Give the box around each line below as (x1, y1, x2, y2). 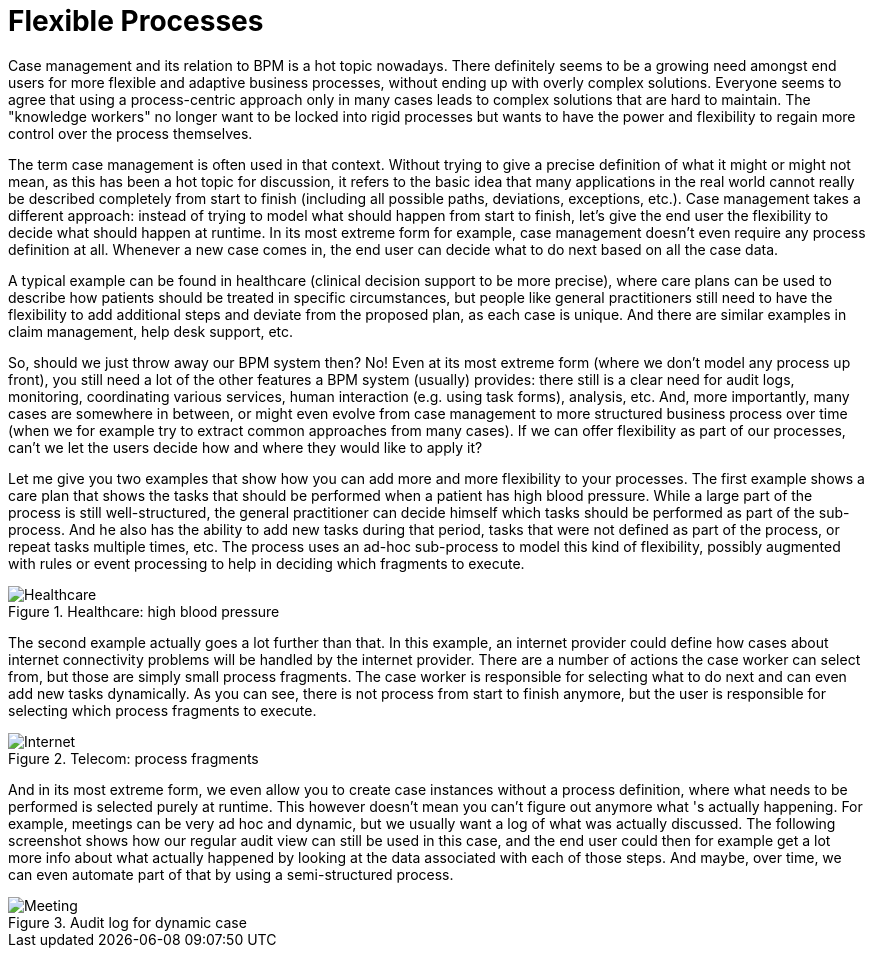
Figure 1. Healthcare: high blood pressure (8, 602, 280, 620)
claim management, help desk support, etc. (8, 322, 294, 340)
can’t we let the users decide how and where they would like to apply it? (8, 438, 483, 456)
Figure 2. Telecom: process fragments (8, 749, 259, 767)
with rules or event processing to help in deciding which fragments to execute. (8, 554, 525, 572)
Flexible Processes (8, 4, 264, 38)
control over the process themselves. (8, 124, 253, 142)
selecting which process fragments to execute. (8, 701, 317, 719)
